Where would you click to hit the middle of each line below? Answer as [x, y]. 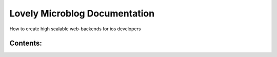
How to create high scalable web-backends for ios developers [75, 29]
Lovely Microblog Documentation [82, 13]
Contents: [26, 43]
